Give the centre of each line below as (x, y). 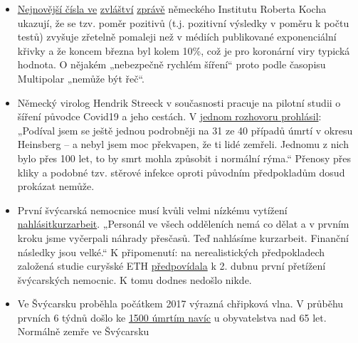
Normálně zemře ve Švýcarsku (83, 331)
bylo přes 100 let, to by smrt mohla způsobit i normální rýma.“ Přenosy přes (184, 158)
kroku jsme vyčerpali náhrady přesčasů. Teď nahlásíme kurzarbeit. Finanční (183, 237)
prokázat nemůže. (56, 186)
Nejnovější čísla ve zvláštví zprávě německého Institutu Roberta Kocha (172, 9)
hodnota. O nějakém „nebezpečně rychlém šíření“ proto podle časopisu (172, 64)
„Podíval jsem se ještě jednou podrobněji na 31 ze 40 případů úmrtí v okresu (185, 130)
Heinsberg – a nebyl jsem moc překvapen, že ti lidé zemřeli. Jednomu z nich (183, 144)
